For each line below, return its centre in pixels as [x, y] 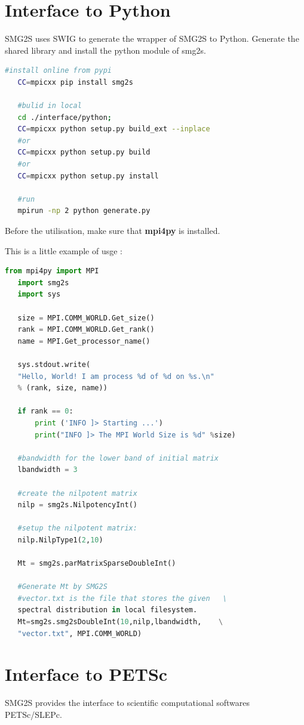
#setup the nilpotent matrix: [77, 528]
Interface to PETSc [86, 674]
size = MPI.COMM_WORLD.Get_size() [86, 318]
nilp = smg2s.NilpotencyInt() [77, 505]
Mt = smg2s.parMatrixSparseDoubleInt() [97, 564]
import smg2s [43, 283]
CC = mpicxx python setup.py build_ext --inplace [114, 129]
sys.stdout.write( [54, 364]
